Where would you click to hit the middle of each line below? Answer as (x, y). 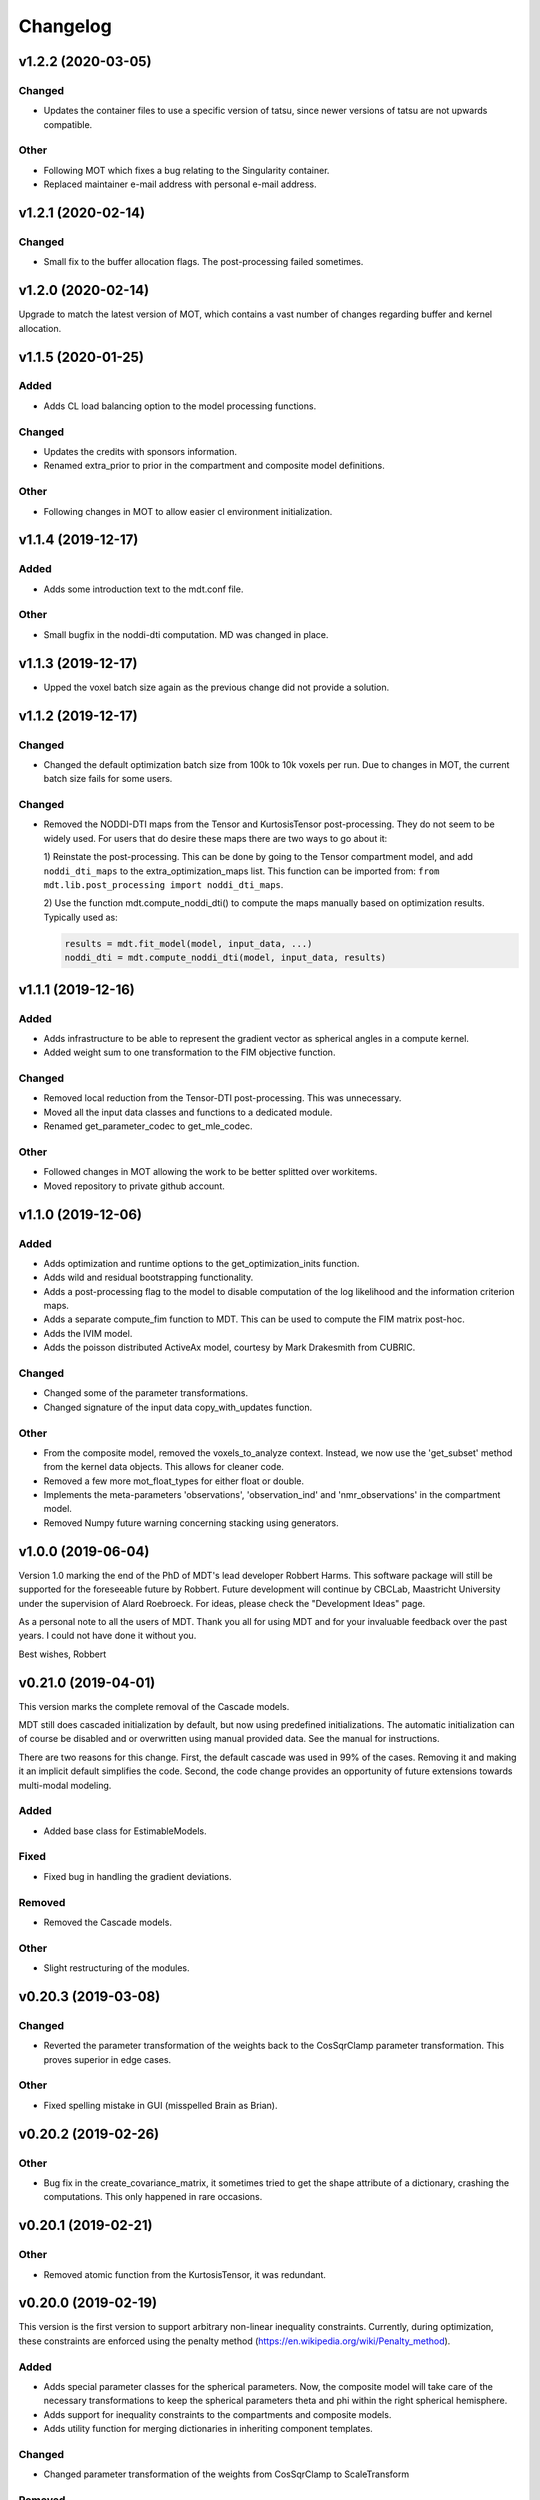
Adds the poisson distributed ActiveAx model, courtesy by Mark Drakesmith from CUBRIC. (229, 1347)
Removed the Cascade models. (107, 1922)
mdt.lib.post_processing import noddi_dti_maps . (163, 884)
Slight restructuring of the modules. (116, 1968)
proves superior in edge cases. (107, 2059)
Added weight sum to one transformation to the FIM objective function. (189, 1052)
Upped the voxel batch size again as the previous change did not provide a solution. (216, 687)
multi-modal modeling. (65, 1785)
